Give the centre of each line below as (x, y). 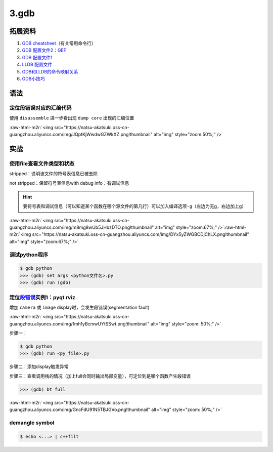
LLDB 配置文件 (37, 65)
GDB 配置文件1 (37, 57)
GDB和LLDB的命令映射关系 (50, 71)
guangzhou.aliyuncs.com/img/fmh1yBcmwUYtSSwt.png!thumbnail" (79, 323)
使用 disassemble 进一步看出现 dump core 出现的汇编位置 (72, 118)
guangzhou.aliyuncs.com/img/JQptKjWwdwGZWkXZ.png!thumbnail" (81, 134)
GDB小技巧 (33, 79)
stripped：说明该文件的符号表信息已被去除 (54, 174)
